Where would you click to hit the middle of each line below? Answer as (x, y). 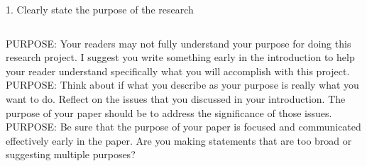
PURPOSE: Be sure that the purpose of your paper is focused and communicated (183, 127)
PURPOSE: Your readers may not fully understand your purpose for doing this (179, 43)
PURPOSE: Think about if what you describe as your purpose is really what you (182, 85)
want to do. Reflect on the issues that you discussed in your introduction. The (176, 98)
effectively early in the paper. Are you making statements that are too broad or (179, 140)
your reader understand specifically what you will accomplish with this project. (178, 71)
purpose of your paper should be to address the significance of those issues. (169, 112)
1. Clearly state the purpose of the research (100, 9)
